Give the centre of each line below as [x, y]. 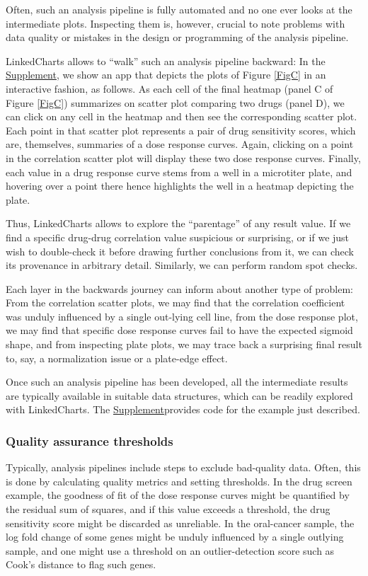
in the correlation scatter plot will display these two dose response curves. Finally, [183, 157]
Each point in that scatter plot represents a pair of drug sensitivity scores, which [181, 130]
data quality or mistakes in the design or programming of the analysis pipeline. [177, 37]
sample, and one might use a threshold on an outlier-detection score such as [170, 550]
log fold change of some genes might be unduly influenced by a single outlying [175, 537]
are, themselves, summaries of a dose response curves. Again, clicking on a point [180, 144]
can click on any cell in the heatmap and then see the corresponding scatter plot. [182, 116]
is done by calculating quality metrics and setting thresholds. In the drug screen [179, 481]
